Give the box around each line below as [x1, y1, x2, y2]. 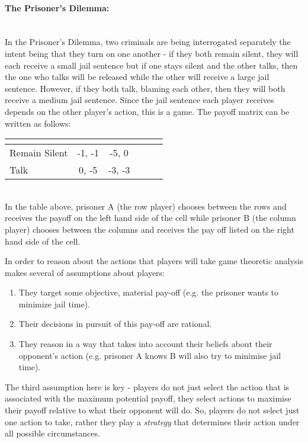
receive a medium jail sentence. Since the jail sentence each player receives [5, 94, 274, 106]
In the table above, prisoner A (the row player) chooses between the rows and [5, 200, 287, 212]
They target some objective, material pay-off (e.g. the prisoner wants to [18, 286, 279, 298]
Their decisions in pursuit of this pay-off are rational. [18, 317, 212, 330]
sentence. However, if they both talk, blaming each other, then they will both [5, 82, 285, 94]
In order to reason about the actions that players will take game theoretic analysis [5, 255, 303, 267]
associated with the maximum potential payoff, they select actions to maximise [5, 392, 291, 405]
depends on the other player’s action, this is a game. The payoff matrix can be [5, 105, 290, 117]
